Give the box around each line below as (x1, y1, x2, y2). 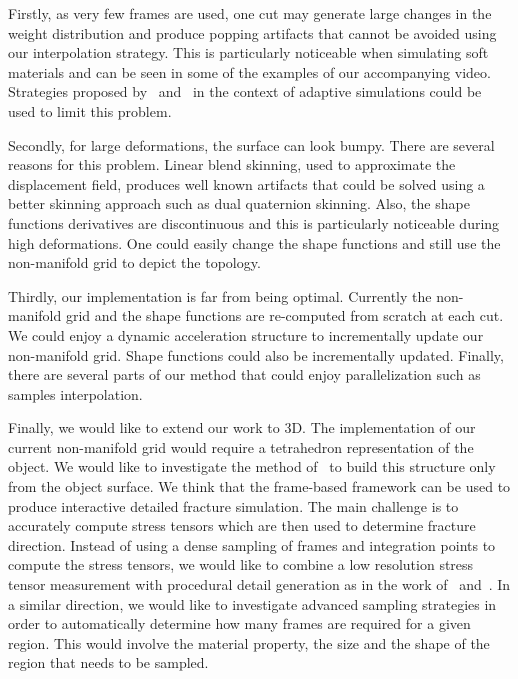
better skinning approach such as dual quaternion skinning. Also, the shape (8, 193, 470, 214)
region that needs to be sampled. (8, 652, 209, 673)
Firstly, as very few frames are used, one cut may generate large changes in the (8, 3, 492, 23)
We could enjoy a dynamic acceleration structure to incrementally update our (8, 324, 484, 345)
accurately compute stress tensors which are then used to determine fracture (8, 515, 476, 536)
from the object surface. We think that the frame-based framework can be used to (8, 476, 511, 497)
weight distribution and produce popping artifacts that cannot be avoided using (8, 22, 497, 43)
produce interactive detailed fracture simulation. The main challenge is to (8, 495, 459, 516)
